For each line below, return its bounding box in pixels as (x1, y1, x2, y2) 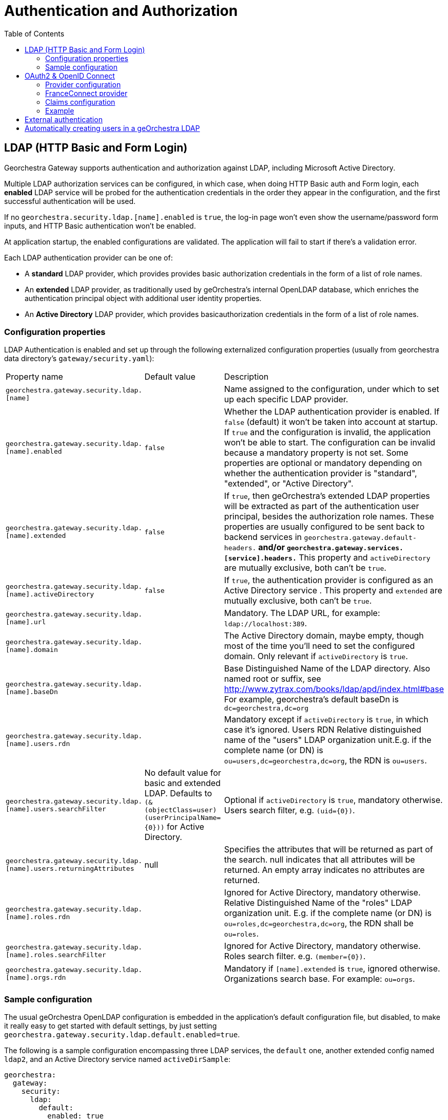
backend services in (224, 532, 302, 543)
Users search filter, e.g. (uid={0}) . (224, 805, 355, 815)
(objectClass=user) (144, 806, 217, 814)
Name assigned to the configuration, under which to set (224, 384, 439, 395)
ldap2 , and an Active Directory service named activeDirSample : (4, 1055, 230, 1064)
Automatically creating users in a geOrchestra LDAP (25, 123, 200, 133)
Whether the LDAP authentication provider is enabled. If (224, 406, 440, 417)
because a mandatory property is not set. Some (224, 447, 408, 458)
